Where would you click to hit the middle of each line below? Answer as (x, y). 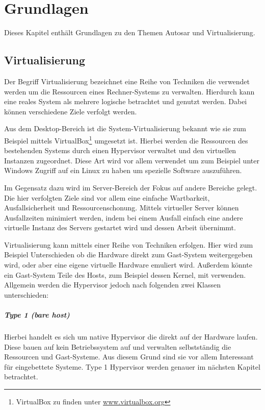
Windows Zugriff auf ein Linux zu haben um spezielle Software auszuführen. (123, 170)
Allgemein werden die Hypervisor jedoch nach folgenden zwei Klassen (112, 285)
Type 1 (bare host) (37, 315)
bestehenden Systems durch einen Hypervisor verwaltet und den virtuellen (120, 150)
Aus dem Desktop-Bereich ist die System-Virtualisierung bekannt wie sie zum (125, 128)
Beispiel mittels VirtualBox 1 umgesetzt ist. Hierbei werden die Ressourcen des (126, 139)
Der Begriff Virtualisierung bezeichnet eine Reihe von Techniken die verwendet (127, 81)
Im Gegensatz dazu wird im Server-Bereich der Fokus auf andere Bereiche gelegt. (131, 187)
